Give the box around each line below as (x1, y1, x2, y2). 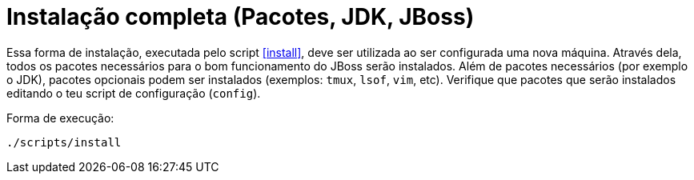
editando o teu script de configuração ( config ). (6, 86, 261, 100)
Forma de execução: (6, 110, 114, 125)
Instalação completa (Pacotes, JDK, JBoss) (6, 3, 475, 30)
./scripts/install (6, 135, 122, 149)
